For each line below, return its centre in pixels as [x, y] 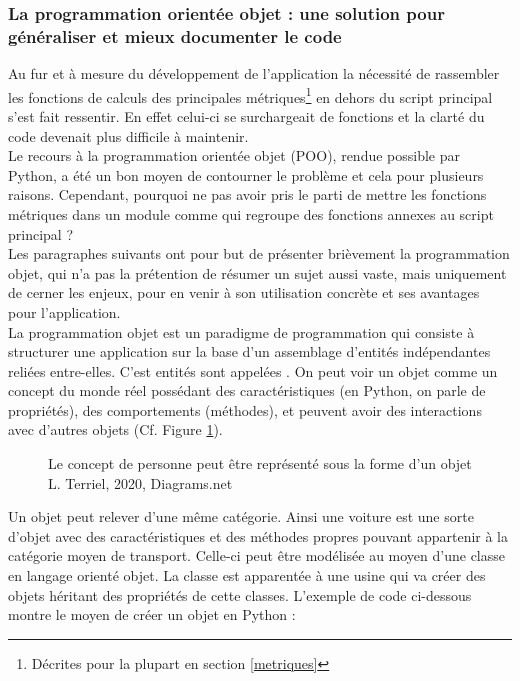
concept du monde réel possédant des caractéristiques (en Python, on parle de [247, 390]
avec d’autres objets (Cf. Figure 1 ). [115, 429]
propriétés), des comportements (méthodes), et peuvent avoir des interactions [245, 409]
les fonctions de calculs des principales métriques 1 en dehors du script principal [250, 95]
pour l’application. [64, 311]
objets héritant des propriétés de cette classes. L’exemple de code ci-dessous [240, 594]
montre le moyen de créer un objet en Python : [152, 614]
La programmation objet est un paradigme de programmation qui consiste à [241, 331]
